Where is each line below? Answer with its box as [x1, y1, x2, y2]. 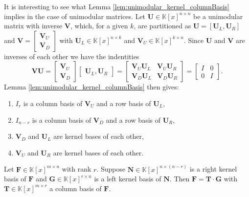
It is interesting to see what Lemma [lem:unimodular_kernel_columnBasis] [4, 1, 229, 11]
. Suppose [96, 164, 126, 174]
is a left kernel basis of [94, 174, 161, 184]
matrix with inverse [4, 21, 63, 31]
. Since [183, 35, 204, 45]
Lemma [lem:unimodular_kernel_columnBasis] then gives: [4, 82, 179, 92]
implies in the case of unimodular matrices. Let [4, 11, 146, 21]
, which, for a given [70, 21, 128, 31]
